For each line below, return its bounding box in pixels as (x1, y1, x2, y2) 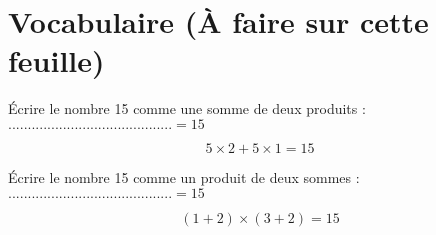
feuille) (8, 40, 105, 81)
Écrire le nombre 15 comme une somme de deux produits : (8, 98, 366, 119)
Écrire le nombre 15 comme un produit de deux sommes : (8, 166, 360, 187)
